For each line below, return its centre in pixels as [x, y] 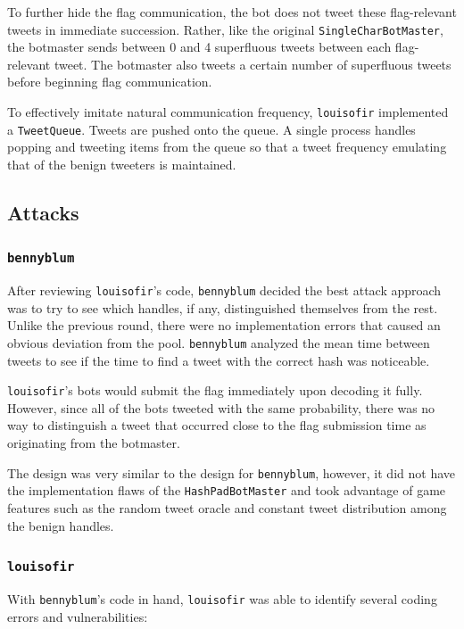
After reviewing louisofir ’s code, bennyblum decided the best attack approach [224, 290]
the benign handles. [61, 525]
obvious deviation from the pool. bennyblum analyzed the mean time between [219, 342]
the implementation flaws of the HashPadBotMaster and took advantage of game [227, 490]
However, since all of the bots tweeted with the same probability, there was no [221, 407]
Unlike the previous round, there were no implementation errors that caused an [224, 325]
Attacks [43, 212]
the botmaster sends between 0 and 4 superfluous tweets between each [199, 47]
